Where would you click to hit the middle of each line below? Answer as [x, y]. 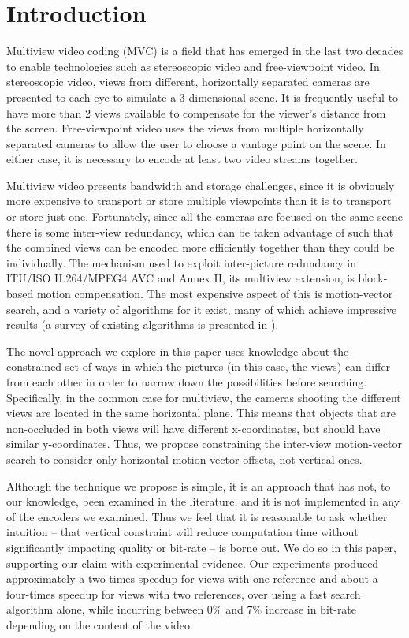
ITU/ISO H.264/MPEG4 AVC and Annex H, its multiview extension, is [180, 278]
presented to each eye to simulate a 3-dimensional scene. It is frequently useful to [203, 97]
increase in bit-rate [311, 609]
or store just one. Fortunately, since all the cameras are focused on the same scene [204, 216]
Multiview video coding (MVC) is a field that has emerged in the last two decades [205, 51]
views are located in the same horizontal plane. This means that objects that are [201, 413]
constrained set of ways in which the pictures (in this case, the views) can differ [199, 366]
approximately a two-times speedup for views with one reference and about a [192, 578]
